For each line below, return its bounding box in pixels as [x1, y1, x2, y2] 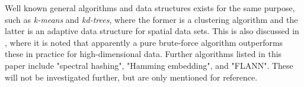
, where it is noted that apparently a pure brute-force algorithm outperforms [5, 36, 283, 48]
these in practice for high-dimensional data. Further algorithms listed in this [5, 48, 282, 60]
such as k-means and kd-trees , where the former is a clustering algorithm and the [5, 13, 298, 25]
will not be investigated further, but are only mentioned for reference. [5, 71, 258, 83]
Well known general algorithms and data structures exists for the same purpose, [5, 2, 295, 14]
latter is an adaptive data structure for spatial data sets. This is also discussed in [5, 25, 299, 37]
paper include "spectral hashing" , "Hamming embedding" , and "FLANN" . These [5, 59, 293, 71]
